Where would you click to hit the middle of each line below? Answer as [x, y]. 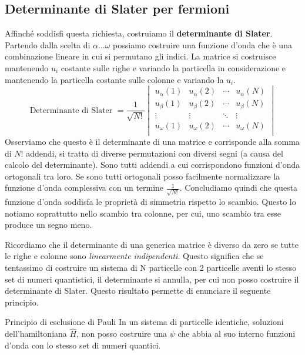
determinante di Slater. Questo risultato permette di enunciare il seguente [138, 291]
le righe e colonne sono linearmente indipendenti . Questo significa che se [134, 256]
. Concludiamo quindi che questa [239, 188]
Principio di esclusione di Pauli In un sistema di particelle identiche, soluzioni [144, 322]
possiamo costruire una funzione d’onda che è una [202, 44]
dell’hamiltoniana [36, 334]
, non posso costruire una [122, 334]
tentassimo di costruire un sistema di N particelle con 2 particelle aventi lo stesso [151, 267]
